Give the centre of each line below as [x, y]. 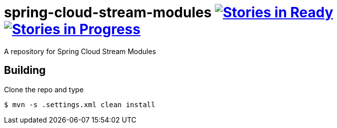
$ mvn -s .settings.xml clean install [80, 104]
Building [25, 70]
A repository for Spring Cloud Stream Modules [80, 51]
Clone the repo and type [44, 89]
